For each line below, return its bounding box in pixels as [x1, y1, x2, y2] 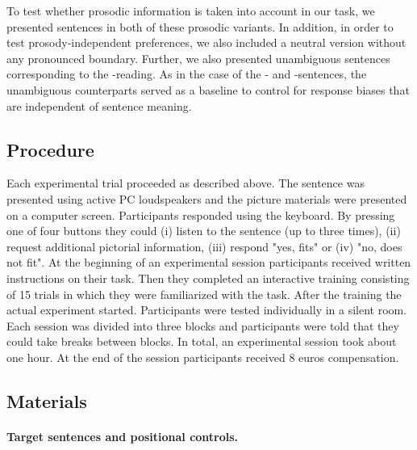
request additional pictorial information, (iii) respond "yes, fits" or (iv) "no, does [6, 238, 402, 254]
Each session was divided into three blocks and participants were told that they [6, 317, 399, 334]
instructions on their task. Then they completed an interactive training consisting [6, 269, 410, 286]
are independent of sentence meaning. [6, 97, 192, 114]
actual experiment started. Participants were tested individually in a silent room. [6, 301, 407, 318]
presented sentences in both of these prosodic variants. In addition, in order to [6, 18, 394, 35]
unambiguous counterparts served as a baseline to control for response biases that [6, 81, 410, 98]
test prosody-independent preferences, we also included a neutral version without [6, 34, 407, 51]
